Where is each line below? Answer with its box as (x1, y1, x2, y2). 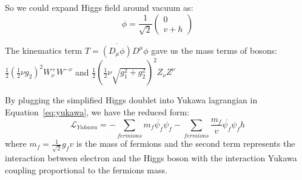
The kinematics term (5, 43, 82, 56)
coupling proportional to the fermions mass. (5, 163, 167, 176)
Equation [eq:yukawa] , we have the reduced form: (5, 105, 190, 118)
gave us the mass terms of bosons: (151, 43, 277, 56)
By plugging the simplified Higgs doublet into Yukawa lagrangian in (5, 94, 258, 106)
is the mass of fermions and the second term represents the (76, 137, 295, 150)
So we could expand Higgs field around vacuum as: (5, 1, 193, 13)
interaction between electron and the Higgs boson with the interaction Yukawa (5, 152, 297, 164)
